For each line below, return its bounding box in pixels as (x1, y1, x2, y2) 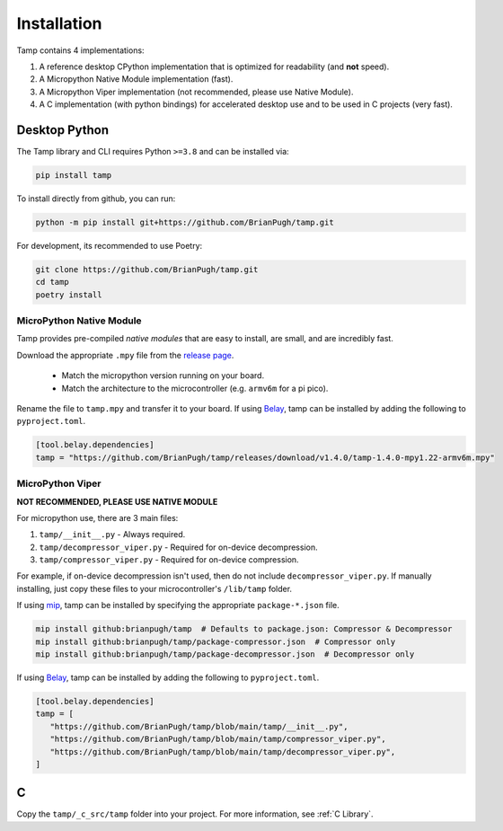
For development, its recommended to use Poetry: (16, 240, 203, 251)
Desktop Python (16, 122, 110, 137)
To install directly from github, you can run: (16, 193, 176, 204)
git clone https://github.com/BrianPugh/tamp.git (35, 264, 259, 274)
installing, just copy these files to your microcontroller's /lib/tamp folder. (16, 583, 292, 594)
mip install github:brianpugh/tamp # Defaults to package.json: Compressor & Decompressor (35, 624, 453, 634)
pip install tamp (35, 171, 112, 180)
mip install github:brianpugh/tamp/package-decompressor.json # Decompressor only (35, 650, 415, 659)
